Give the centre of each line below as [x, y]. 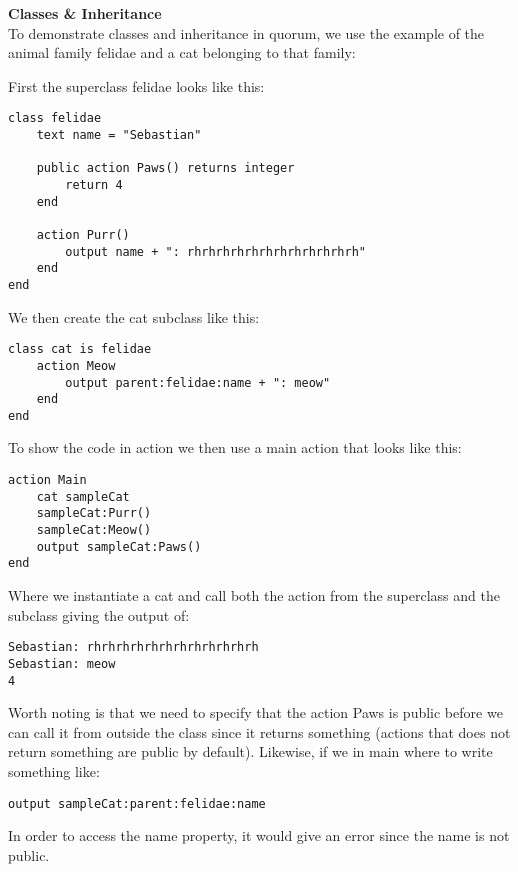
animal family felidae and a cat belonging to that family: [182, 52]
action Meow [76, 365]
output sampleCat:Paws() [119, 546]
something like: [54, 770]
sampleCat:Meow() [94, 530]
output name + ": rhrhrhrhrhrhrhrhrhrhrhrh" [215, 251]
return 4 [94, 185]
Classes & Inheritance [85, 13]
